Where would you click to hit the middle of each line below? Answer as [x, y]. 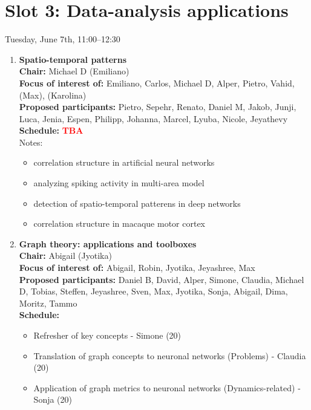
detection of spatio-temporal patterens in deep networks [137, 203]
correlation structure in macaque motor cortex [119, 223]
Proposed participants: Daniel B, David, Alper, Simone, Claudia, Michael [162, 279]
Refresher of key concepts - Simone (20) [107, 335]
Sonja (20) [53, 399]
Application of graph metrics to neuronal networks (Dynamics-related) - [167, 387]
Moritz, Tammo [48, 303]
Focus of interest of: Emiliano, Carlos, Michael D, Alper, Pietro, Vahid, [157, 83]
